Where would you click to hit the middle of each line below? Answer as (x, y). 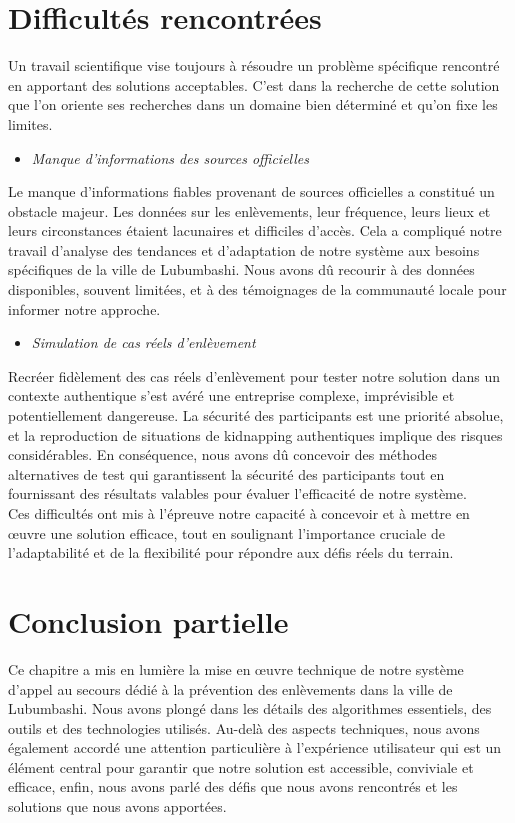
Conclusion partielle (148, 620)
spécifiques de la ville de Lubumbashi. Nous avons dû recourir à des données (241, 269)
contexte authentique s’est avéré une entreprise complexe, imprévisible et (231, 395)
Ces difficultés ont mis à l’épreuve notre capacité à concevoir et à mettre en (239, 513)
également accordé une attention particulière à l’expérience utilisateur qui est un (255, 747)
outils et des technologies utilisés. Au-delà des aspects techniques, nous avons (244, 727)
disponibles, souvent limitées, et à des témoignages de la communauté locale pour (257, 289)
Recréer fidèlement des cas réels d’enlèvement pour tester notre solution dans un (254, 375)
